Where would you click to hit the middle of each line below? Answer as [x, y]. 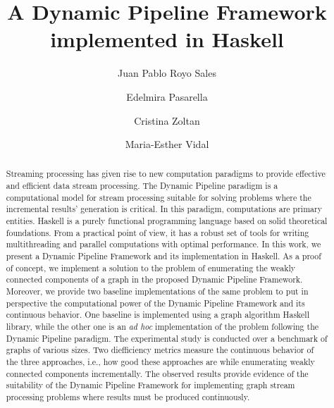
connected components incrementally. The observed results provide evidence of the [157, 373]
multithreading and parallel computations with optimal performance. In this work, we [163, 244]
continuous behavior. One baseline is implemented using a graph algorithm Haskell [157, 315]
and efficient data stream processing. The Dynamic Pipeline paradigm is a [142, 186]
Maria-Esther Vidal [167, 144]
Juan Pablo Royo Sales [167, 73]
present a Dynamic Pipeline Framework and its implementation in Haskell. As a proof [163, 256]
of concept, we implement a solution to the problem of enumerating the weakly [151, 267]
